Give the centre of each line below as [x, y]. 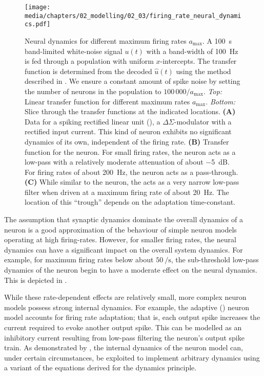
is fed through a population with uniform [89, 61]
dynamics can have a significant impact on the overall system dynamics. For [124, 249]
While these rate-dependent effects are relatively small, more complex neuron [125, 297]
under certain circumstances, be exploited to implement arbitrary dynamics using [132, 357]
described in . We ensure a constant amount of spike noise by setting [133, 81]
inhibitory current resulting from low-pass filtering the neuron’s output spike [124, 337]
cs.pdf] [38, 24]
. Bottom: [221, 101]
